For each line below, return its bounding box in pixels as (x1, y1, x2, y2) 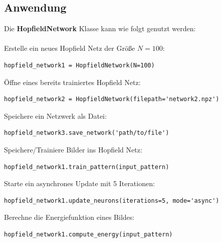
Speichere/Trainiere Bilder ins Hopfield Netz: (4, 144, 142, 154)
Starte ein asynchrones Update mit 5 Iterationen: (4, 178, 155, 189)
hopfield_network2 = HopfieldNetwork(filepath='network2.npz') (4, 96, 219, 103)
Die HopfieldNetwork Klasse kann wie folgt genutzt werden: (4, 23, 196, 34)
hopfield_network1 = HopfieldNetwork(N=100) (4, 61, 155, 69)
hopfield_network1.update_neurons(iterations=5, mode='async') (4, 197, 219, 204)
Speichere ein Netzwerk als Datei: (4, 110, 107, 121)
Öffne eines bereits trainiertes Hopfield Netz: (4, 76, 141, 87)
